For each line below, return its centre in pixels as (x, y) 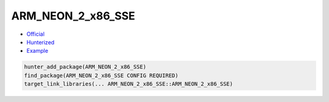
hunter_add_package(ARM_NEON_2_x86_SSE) (85, 67)
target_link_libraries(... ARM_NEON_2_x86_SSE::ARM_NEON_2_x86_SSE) (129, 84)
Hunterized (41, 42)
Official (36, 34)
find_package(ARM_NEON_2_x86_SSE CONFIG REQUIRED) (101, 75)
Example (37, 51)
